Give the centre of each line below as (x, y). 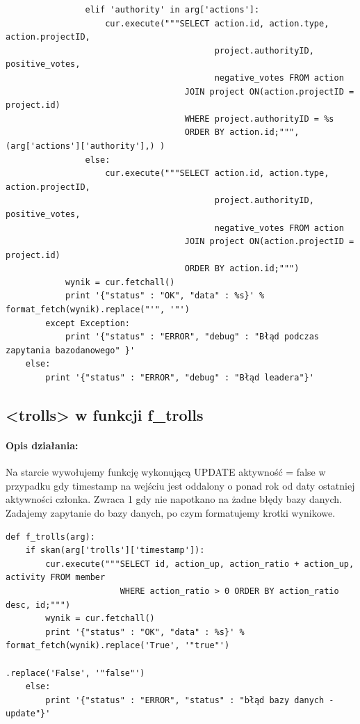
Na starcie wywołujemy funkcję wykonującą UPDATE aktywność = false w (166, 472)
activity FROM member (56, 578)
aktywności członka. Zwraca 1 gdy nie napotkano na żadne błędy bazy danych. (174, 499)
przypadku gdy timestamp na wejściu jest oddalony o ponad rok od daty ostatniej (180, 485)
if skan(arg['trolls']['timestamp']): (115, 550)
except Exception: (88, 323)
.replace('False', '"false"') (75, 673)
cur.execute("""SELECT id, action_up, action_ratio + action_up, (200, 564)
